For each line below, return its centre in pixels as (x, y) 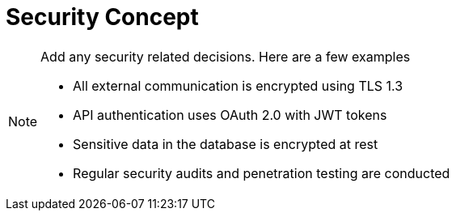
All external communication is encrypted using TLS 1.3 (238, 85)
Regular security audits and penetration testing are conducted (262, 173)
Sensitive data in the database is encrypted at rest (226, 144)
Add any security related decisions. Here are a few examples (226, 56)
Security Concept (102, 17)
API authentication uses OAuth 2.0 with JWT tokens (230, 115)
